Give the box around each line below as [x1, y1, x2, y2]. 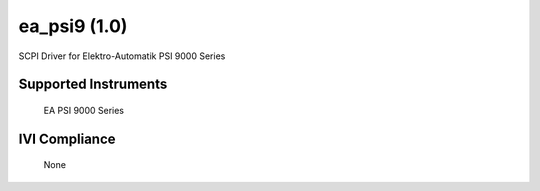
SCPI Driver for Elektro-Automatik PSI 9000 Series [18, 50, 226, 62]
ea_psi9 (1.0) [18, 15, 128, 37]
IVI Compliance [18, 130, 116, 147]
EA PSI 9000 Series [43, 104, 125, 116]
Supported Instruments [18, 76, 168, 93]
